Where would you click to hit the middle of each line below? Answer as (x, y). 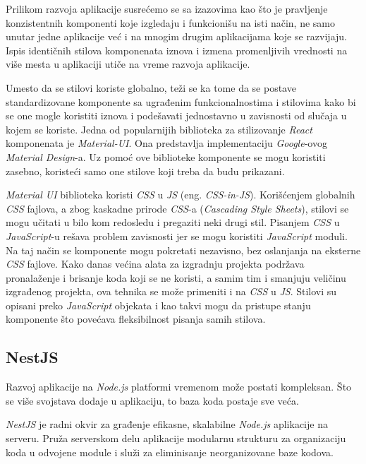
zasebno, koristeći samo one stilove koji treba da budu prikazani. (145, 171)
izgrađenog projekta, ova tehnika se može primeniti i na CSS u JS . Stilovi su (171, 291)
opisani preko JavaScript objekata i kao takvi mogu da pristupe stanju (158, 305)
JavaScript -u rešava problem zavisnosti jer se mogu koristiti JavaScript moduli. (177, 236)
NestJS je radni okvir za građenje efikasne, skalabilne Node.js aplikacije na (167, 424)
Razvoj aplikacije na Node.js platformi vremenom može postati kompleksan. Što (179, 387)
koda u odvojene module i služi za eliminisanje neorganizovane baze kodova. (170, 452)
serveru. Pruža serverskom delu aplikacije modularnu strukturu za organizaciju (176, 438)
